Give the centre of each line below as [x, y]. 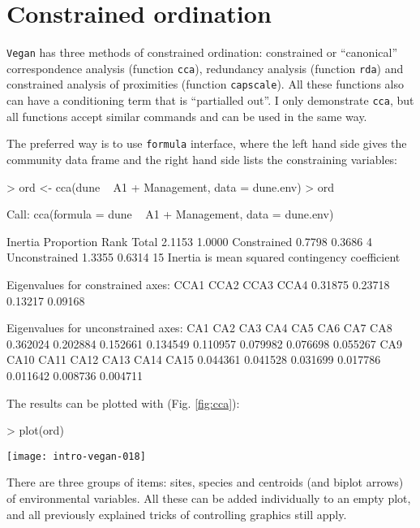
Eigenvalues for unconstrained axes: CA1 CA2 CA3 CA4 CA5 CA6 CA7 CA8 [199, 328]
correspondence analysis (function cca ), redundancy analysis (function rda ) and [205, 68]
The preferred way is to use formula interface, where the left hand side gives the [207, 143]
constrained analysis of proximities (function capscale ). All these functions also [205, 84]
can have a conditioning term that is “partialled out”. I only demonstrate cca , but [210, 100]
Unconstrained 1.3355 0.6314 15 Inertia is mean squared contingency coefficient [204, 257]
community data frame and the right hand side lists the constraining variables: [202, 159]
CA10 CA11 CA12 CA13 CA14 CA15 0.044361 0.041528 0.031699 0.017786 [194, 359]
